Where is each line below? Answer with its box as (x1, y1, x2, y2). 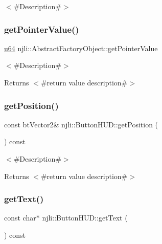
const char (4, 212, 36, 223)
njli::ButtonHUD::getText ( (42, 212, 128, 223)
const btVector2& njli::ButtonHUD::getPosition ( (4, 119, 158, 129)
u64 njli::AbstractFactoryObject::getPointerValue (4, 42, 158, 53)
